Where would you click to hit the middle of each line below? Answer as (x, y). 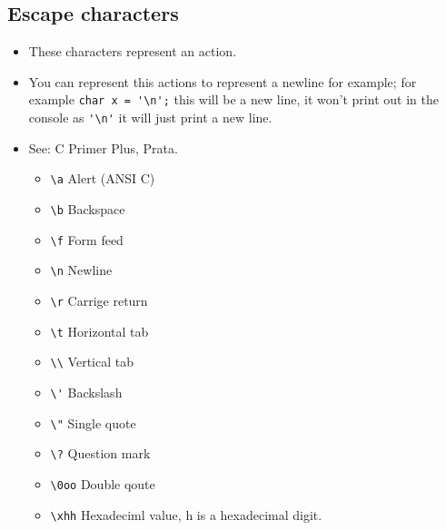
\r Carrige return (99, 300)
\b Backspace (88, 208)
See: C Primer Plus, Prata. (103, 147)
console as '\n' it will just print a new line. (150, 118)
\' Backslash (86, 392)
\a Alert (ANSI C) (103, 178)
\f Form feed (87, 239)
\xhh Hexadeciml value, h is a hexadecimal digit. (186, 514)
